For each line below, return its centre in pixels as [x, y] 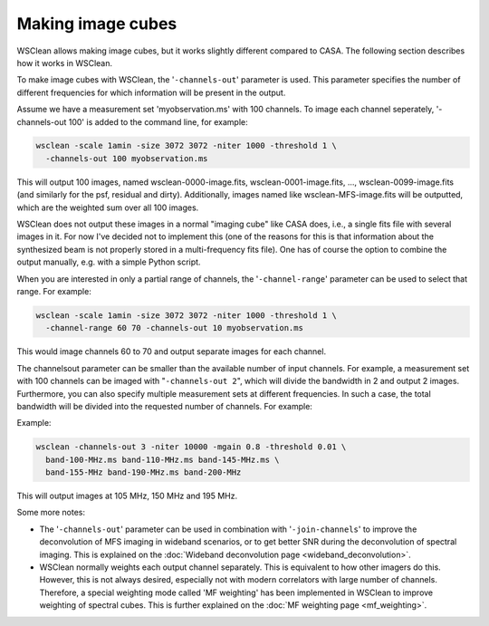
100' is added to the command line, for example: [158, 121]
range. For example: [54, 291]
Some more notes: [51, 513]
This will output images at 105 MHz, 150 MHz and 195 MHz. [127, 496]
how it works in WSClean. [65, 63]
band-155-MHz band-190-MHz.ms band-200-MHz [144, 472]
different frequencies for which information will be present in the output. [151, 92]
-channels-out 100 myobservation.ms [127, 158]
